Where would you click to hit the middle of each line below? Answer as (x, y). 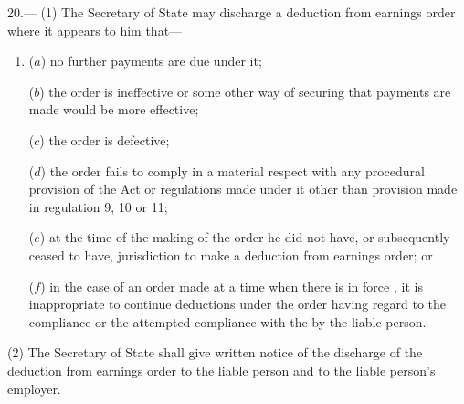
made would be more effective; (114, 109)
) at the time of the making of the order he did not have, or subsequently (245, 237)
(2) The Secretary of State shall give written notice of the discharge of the (215, 352)
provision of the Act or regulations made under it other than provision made (243, 189)
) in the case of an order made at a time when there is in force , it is (232, 286)
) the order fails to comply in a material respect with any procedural (232, 170)
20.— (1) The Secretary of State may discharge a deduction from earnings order (232, 12)
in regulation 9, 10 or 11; (98, 206)
